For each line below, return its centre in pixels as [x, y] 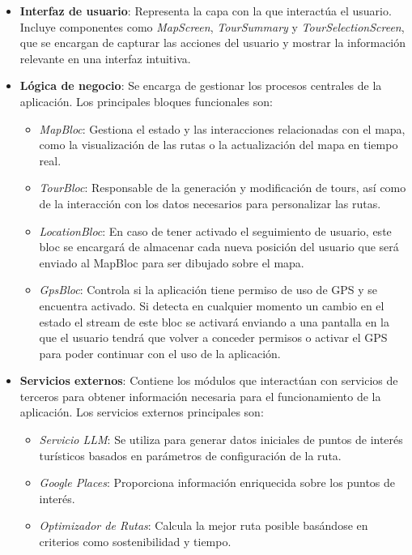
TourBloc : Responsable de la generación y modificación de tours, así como [223, 188]
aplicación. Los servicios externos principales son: [142, 412]
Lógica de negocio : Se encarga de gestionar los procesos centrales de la [201, 85]
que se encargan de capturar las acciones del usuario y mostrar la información [213, 43]
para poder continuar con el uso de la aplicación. [160, 353]
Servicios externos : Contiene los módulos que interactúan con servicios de [209, 380]
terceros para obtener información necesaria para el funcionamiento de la [200, 396]
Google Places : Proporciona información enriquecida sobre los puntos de [217, 482]
